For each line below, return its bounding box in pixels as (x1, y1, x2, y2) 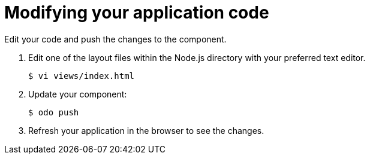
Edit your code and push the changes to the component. (4, 33, 227, 44)
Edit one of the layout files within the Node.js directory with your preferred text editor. (28, 52, 366, 63)
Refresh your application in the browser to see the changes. (28, 125, 264, 136)
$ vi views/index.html (28, 71, 135, 81)
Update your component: (28, 88, 127, 99)
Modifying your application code (4, 2, 269, 23)
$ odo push (28, 107, 79, 117)
